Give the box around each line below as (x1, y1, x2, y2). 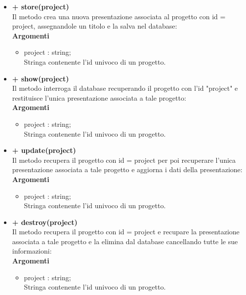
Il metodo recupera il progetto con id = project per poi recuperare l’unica (12, 154, 236, 165)
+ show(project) (12, 73, 69, 83)
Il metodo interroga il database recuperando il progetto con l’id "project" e (12, 83, 238, 93)
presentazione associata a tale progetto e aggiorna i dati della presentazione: (12, 164, 243, 175)
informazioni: (12, 246, 52, 256)
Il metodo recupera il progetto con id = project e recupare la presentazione (12, 226, 240, 237)
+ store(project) (12, 1, 69, 11)
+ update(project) (12, 145, 76, 155)
